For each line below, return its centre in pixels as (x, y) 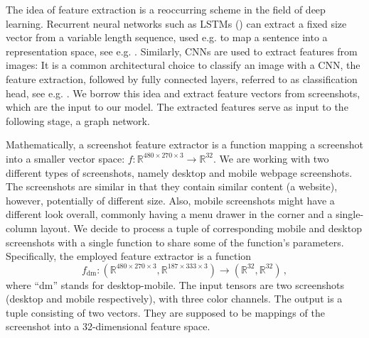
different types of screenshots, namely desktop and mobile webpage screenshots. (179, 172)
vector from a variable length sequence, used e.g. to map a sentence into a (167, 37)
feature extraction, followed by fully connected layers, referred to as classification (182, 78)
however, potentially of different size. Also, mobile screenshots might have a (170, 200)
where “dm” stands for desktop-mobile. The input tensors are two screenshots (175, 284)
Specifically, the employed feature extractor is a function (129, 256)
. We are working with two (271, 158)
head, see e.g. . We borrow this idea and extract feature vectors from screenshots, (183, 93)
